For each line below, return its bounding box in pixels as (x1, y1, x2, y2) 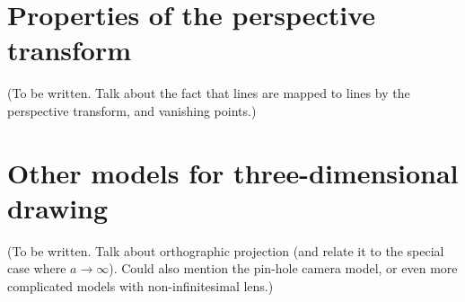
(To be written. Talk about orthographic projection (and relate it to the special (7, 241, 444, 260)
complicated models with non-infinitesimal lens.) (7, 277, 274, 295)
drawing (7, 189, 109, 226)
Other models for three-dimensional (7, 154, 459, 191)
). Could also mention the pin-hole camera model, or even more (109, 259, 458, 278)
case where (7, 259, 66, 278)
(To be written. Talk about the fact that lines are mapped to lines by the (7, 84, 410, 102)
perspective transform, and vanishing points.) (7, 101, 257, 120)
